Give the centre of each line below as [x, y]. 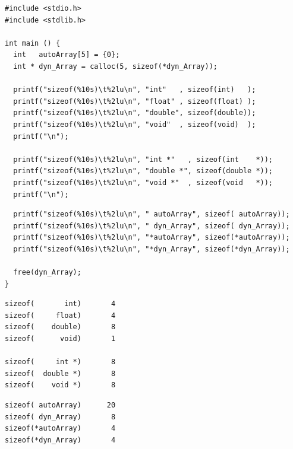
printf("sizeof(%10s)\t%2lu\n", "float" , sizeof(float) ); [135, 101]
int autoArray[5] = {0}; [67, 55]
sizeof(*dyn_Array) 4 [60, 440]
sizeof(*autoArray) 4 [60, 429]
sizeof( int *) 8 [60, 362]
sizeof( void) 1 [60, 339]
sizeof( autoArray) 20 [60, 405]
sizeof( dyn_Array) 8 [60, 417]
